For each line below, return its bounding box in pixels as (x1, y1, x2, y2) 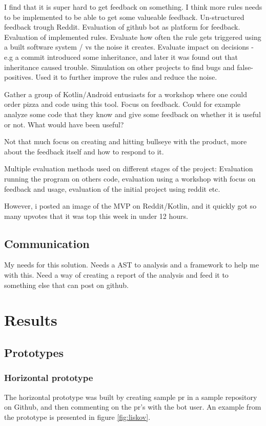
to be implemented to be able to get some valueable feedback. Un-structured (4, 11, 244, 22)
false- (237, 61, 253, 72)
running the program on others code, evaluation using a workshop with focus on (4, 173, 256, 184)
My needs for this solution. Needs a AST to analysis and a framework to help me (4, 259, 259, 270)
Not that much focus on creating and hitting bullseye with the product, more (4, 136, 247, 147)
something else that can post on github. (4, 279, 129, 290)
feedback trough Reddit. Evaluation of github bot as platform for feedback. (4, 21, 240, 32)
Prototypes (4, 345, 64, 361)
